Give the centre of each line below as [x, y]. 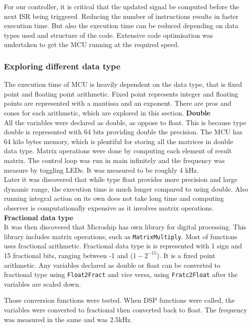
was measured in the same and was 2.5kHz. [68, 319]
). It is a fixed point [186, 255]
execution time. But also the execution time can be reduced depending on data [121, 25]
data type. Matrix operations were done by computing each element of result [118, 151]
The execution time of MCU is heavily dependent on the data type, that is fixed [123, 84]
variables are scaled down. [42, 284]
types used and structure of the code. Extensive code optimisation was [109, 35]
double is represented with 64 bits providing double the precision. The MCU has [123, 132]
